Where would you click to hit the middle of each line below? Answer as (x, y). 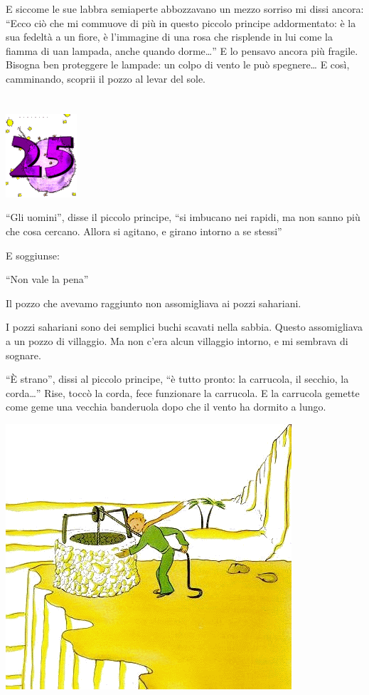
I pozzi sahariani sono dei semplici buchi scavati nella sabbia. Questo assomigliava (184, 327)
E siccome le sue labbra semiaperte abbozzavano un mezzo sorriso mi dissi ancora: (185, 9)
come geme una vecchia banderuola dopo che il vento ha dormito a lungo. (166, 407)
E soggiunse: (33, 255)
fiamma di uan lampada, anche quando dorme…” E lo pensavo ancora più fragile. (182, 50)
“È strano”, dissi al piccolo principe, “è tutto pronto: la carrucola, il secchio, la (177, 379)
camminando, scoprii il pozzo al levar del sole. (106, 78)
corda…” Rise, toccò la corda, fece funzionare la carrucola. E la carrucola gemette (183, 392)
